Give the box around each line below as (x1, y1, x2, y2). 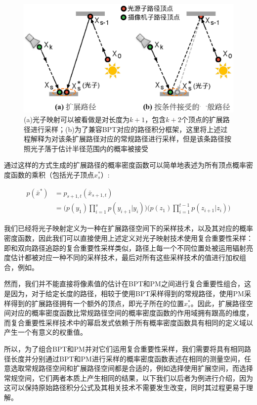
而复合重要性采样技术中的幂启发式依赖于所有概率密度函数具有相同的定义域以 (4, 317, 253, 327)
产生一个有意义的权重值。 (4, 327, 87, 337)
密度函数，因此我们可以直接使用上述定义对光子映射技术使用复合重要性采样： (4, 233, 253, 243)
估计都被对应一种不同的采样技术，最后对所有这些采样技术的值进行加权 (10, 252, 239, 263)
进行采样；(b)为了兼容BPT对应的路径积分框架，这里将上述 (30, 124, 221, 134)
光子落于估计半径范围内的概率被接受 (30, 143, 148, 153)
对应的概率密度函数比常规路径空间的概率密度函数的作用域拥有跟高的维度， (10, 308, 253, 318)
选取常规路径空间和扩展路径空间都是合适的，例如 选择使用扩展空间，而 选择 (10, 363, 253, 373)
